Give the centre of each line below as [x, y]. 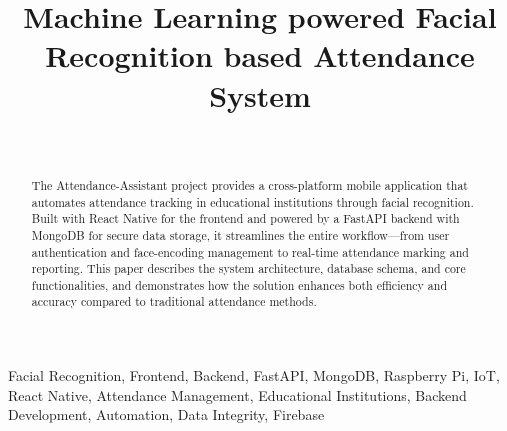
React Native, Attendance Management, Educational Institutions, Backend [237, 394]
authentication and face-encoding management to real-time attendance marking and [250, 251]
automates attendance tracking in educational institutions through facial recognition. [252, 201]
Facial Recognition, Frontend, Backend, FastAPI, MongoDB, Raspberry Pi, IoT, [254, 375]
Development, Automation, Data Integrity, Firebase [166, 414]
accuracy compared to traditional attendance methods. [174, 301]
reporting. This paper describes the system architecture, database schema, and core [248, 268]
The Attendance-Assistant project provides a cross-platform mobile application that [249, 184]
